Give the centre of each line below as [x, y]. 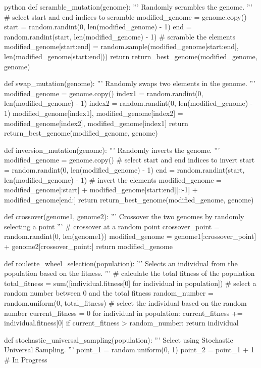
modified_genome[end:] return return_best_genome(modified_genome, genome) [129, 199]
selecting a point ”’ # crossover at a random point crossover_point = [112, 226]
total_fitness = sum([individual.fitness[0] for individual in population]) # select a [130, 283]
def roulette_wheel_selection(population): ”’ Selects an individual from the [121, 263]
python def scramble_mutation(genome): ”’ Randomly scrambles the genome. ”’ [128, 7]
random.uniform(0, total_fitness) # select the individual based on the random [125, 303]
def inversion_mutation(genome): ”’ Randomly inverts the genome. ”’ [112, 150]
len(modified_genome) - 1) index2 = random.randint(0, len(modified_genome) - [128, 103]
